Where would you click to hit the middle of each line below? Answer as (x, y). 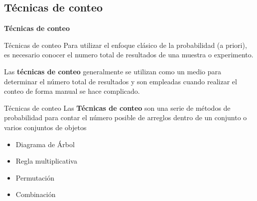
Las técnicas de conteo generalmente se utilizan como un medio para (113, 71)
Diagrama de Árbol (45, 144)
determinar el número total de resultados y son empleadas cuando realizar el (121, 81)
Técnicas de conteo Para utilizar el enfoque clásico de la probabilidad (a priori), (126, 45)
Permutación (35, 177)
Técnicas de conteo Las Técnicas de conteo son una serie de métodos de (117, 107)
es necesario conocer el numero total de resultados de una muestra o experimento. (129, 55)
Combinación (36, 194)
